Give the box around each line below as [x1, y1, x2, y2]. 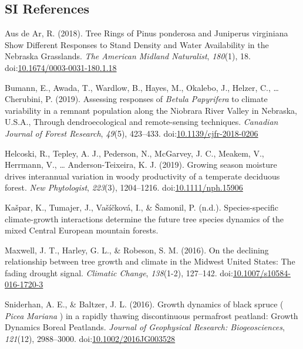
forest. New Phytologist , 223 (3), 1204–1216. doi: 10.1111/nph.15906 [5, 181, 243, 194]
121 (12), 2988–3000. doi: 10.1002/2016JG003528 [5, 332, 176, 344]
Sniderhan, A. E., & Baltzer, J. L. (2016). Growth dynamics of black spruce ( [5, 298, 284, 310]
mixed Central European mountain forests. [5, 224, 159, 236]
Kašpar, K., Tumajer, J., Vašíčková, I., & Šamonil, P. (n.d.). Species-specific [5, 201, 278, 213]
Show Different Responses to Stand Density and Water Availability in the [5, 38, 269, 50]
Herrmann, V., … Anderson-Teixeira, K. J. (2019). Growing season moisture [5, 158, 277, 171]
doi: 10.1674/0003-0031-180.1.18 [5, 61, 117, 73]
